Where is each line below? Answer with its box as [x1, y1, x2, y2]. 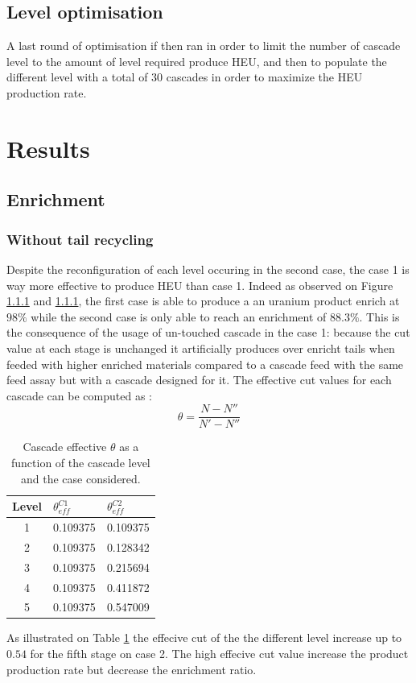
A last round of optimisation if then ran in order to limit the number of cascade [6, 37, 401, 54]
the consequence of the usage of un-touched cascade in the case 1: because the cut [6, 324, 410, 341]
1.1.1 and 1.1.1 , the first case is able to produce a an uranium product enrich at [6, 292, 400, 309]
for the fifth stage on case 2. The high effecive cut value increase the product [30, 645, 409, 662]
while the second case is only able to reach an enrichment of [31, 308, 327, 325]
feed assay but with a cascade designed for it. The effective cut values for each [6, 371, 392, 388]
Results [6, 131, 90, 164]
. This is [359, 308, 400, 325]
